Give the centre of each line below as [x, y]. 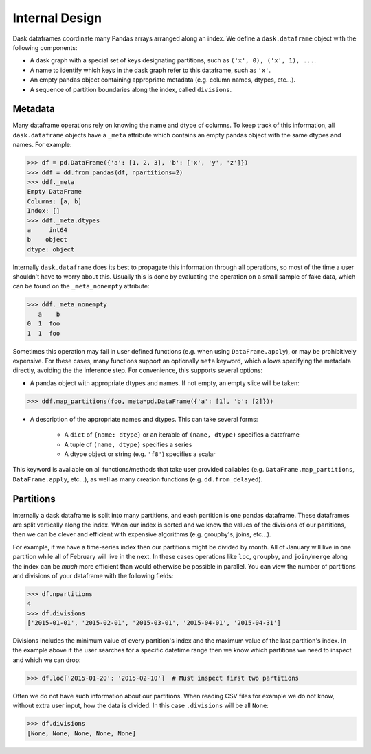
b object [47, 240]
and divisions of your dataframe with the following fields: [93, 575]
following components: [45, 47]
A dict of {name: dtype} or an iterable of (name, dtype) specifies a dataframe [182, 435]
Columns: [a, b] [55, 201]
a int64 [47, 230]
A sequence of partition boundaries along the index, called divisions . [131, 89]
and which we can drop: [47, 660]
